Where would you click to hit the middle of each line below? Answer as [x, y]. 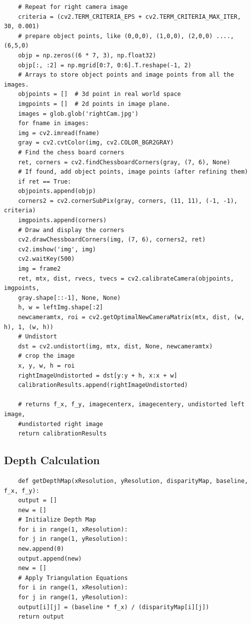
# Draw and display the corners [71, 230]
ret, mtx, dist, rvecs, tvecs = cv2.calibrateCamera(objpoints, [126, 278]
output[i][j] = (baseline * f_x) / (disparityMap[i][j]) [114, 607]
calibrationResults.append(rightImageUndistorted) [103, 385]
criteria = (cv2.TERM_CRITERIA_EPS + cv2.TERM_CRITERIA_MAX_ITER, [129, 17]
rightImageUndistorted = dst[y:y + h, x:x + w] [98, 375]
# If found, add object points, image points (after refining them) [133, 172]
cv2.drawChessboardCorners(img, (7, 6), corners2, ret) [112, 240]
